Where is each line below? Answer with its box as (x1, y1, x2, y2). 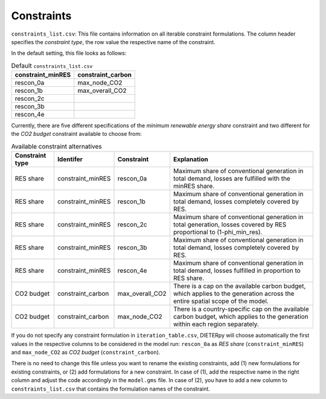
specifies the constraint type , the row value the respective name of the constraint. (11, 38, 216, 45)
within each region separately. (173, 320, 259, 328)
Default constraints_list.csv (11, 61, 93, 69)
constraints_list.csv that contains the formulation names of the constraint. (11, 385, 211, 392)
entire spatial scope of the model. (173, 297, 269, 305)
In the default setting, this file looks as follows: (11, 49, 127, 57)
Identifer (57, 155, 83, 164)
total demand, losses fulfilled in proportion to (173, 266, 301, 275)
